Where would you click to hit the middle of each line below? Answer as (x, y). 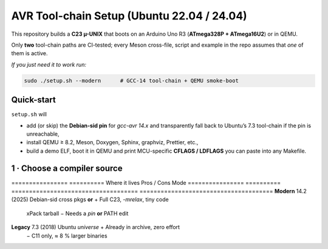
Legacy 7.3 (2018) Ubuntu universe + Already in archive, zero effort (96, 227)
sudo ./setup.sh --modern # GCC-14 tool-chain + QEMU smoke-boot (132, 81)
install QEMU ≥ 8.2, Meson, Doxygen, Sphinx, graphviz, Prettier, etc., (112, 142)
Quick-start (33, 100)
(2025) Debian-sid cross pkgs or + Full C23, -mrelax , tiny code (90, 199)
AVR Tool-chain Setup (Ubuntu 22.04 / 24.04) (129, 16)
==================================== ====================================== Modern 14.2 (159, 191)
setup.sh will (29, 115)
